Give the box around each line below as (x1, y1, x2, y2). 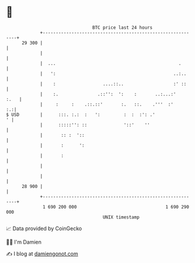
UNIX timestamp (102, 214, 140, 220)
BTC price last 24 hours (92, 25, 153, 30)
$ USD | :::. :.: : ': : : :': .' (6, 111, 156, 118)
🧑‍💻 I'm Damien (6, 238, 42, 245)
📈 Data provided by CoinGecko (6, 225, 82, 232)
